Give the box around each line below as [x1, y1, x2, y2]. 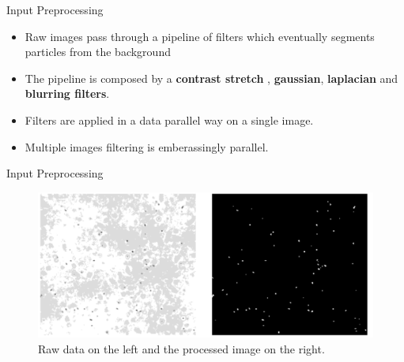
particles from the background [25, 43, 171, 60]
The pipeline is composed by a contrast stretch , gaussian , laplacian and [25, 69, 398, 86]
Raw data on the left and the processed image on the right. [38, 340, 325, 356]
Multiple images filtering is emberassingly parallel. [25, 138, 269, 155]
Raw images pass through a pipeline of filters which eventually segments [25, 28, 375, 44]
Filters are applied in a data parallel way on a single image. [25, 111, 314, 128]
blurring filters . [25, 85, 110, 102]
